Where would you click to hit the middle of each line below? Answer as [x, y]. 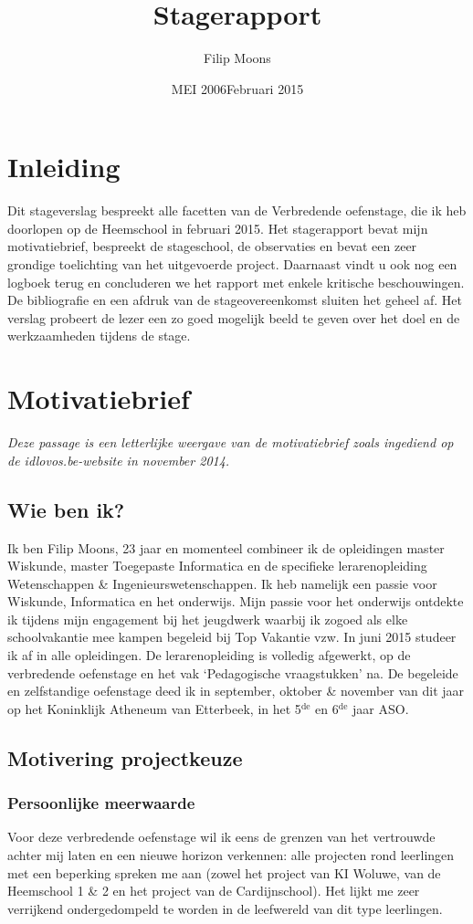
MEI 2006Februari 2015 [237, 88]
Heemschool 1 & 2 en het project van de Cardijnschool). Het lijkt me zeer [214, 891]
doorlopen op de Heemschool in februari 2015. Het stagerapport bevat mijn [218, 228]
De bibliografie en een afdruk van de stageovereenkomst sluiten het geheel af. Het [235, 300]
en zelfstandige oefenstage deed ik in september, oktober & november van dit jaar [236, 691]
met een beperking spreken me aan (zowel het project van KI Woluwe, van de [224, 872]
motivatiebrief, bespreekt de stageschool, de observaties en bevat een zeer [212, 246]
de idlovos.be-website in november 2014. [119, 460]
